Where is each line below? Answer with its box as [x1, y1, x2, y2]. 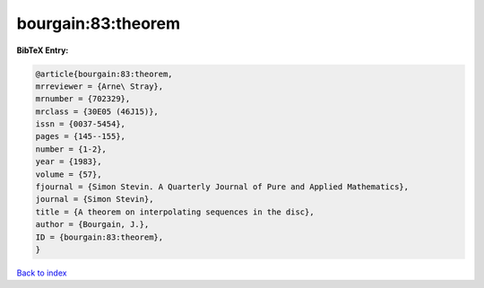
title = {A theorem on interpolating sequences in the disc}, [35, 206, 315, 217]
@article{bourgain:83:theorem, [35, 68, 174, 79]
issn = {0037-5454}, [35, 119, 125, 129]
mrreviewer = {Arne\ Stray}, [35, 81, 164, 92]
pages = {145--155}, [35, 131, 125, 142]
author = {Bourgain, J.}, [35, 220, 150, 230]
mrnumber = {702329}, [35, 94, 131, 104]
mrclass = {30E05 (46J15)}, [35, 106, 159, 117]
